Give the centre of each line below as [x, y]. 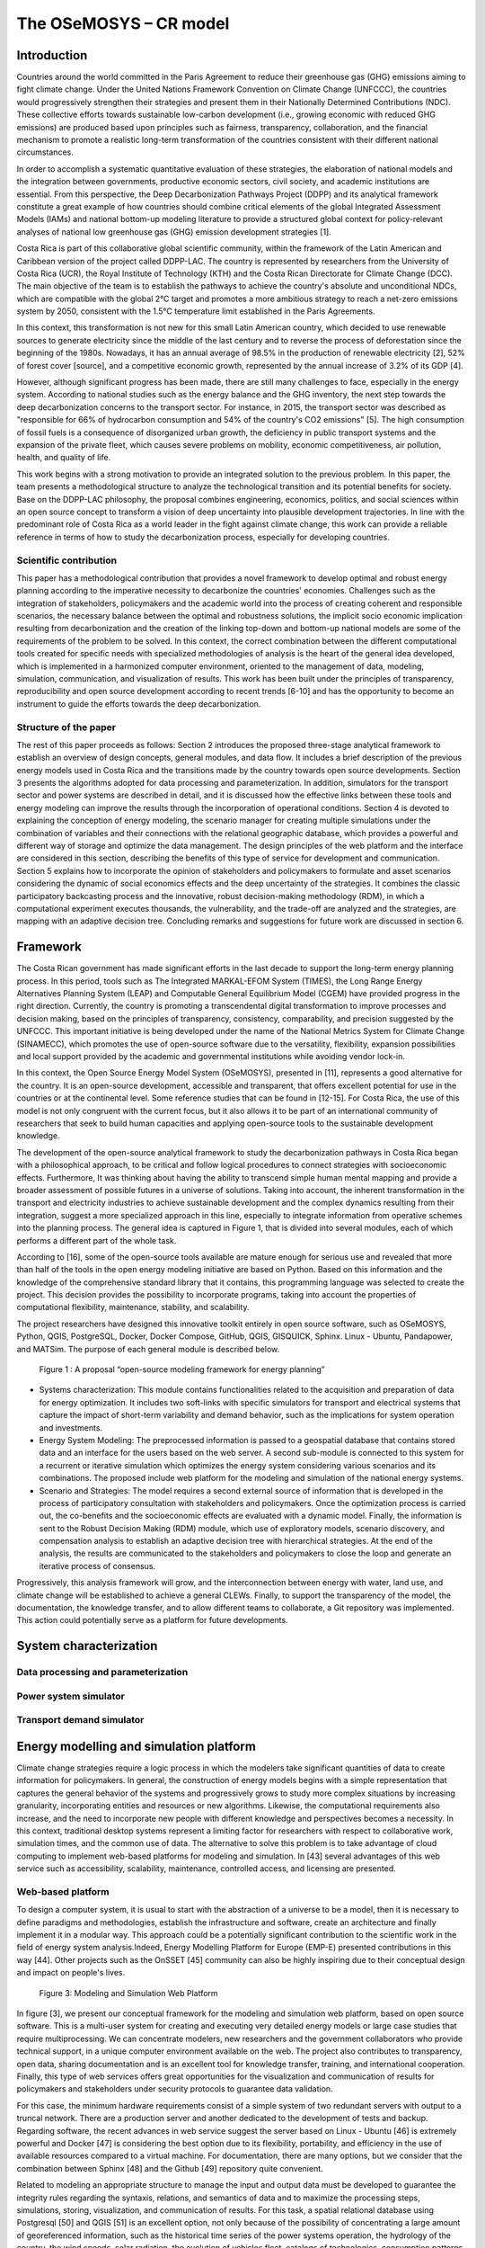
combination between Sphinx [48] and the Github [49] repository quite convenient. [170, 2168]
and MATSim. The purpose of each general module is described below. [148, 1349]
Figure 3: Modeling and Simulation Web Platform [129, 1993]
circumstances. [45, 152]
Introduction [52, 55]
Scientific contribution [66, 560]
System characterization [87, 1646]
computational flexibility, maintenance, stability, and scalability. [133, 1307]
